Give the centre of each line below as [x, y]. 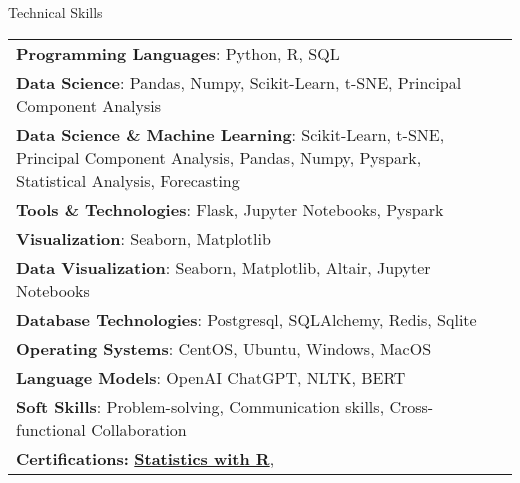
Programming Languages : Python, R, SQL [178, 53]
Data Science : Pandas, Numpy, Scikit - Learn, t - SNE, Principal [239, 82]
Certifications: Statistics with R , [145, 458]
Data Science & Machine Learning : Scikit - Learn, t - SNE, [230, 134]
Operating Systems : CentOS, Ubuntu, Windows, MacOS [224, 348]
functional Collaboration [101, 429]
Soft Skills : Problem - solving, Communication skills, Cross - [225, 406]
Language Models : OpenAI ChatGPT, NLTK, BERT [211, 377]
